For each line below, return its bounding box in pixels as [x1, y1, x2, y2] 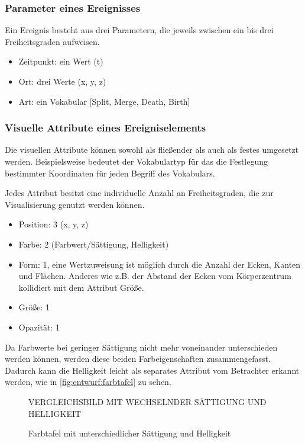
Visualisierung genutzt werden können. [5, 198, 145, 210]
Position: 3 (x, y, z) [18, 218, 89, 230]
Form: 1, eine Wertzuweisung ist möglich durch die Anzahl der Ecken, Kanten [18, 258, 301, 270]
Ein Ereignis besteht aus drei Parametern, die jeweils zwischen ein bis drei [5, 24, 274, 36]
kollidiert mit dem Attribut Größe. [18, 281, 144, 293]
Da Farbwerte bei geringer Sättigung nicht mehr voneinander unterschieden [5, 341, 278, 353]
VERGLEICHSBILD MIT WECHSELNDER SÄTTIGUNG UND [28, 395, 267, 407]
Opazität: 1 [18, 320, 60, 333]
